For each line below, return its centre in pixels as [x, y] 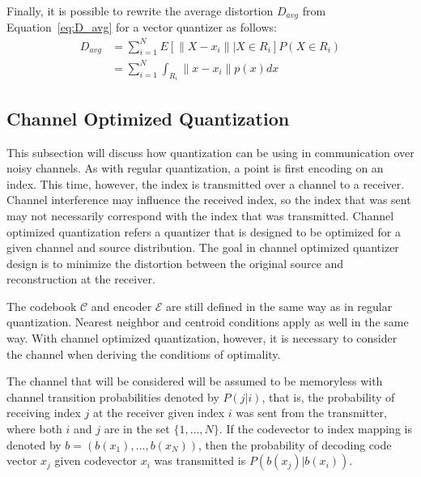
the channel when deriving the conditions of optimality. [144, 353]
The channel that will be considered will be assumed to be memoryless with [195, 381]
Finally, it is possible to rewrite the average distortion [140, 11]
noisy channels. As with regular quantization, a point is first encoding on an [195, 168]
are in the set [137, 429]
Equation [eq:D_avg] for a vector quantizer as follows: [142, 27]
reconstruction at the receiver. [81, 279]
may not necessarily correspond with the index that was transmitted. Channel [200, 215]
